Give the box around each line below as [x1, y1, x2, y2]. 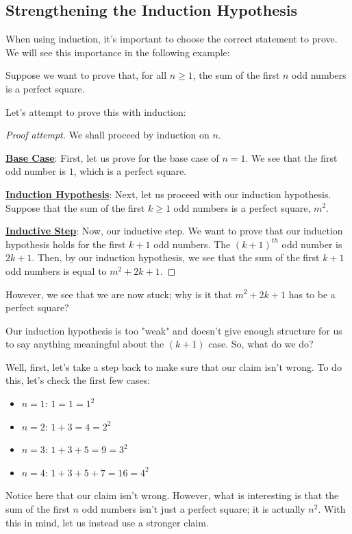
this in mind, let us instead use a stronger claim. [5, 515, 209, 529]
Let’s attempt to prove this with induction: [5, 104, 186, 119]
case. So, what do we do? [208, 337, 314, 351]
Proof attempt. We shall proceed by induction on [5, 128, 210, 142]
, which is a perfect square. [73, 164, 187, 178]
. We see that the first [245, 150, 338, 165]
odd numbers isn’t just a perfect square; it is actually [81, 502, 305, 516]
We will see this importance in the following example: [5, 45, 230, 59]
